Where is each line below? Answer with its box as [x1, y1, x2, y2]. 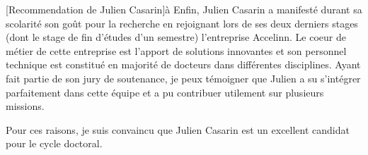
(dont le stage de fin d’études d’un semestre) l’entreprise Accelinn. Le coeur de [6, 30, 346, 44]
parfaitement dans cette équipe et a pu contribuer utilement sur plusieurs [6, 85, 324, 99]
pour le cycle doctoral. [6, 136, 103, 151]
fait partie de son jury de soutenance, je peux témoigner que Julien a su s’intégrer [6, 70, 361, 85]
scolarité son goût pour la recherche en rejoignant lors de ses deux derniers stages [6, 15, 358, 30]
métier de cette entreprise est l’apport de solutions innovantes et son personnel [6, 43, 347, 58]
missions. [6, 99, 45, 113]
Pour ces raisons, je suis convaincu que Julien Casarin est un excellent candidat [6, 122, 350, 137]
